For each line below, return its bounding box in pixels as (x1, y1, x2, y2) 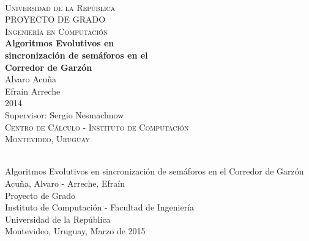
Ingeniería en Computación (5, 24, 108, 37)
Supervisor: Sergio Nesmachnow (5, 108, 124, 121)
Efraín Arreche (5, 84, 61, 97)
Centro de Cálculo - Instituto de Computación (5, 120, 189, 133)
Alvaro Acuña (5, 73, 57, 85)
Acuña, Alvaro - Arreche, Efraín (5, 176, 125, 189)
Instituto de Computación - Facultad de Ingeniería (5, 201, 195, 214)
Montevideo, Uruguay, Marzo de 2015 (5, 225, 146, 237)
